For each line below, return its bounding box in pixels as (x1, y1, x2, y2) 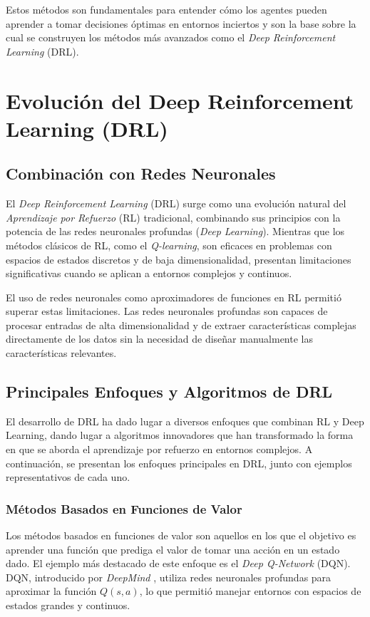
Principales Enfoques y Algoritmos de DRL (6, 380, 333, 403)
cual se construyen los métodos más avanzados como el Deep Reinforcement (6, 30, 336, 45)
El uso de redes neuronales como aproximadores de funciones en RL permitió (6, 289, 341, 304)
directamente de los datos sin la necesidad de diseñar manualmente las (6, 331, 313, 346)
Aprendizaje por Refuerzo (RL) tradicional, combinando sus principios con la (6, 209, 341, 224)
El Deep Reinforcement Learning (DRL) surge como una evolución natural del (6, 196, 346, 211)
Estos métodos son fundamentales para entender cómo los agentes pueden (6, 2, 327, 16)
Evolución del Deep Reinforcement (6, 85, 354, 115)
